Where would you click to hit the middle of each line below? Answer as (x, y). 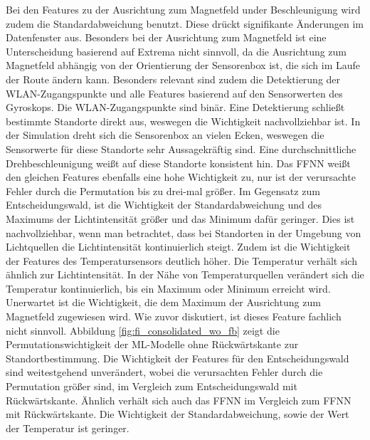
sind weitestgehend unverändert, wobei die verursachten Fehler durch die (164, 372)
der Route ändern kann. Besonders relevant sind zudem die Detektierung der (173, 79)
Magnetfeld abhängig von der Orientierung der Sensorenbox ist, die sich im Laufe (183, 65)
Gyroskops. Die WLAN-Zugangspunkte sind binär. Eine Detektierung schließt (175, 107)
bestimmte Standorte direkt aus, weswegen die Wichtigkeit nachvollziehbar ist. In (183, 121)
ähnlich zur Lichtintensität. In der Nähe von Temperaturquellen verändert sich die (185, 274)
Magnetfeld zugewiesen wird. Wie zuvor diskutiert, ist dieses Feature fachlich (174, 316)
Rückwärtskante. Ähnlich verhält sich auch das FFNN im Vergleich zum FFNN (179, 400)
